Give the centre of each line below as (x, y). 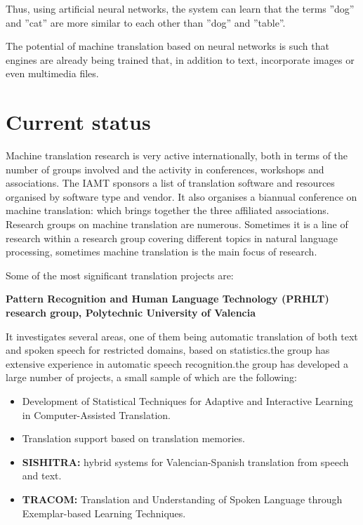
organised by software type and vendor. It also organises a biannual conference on (181, 196)
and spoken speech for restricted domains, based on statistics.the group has (168, 350)
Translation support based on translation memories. (133, 438)
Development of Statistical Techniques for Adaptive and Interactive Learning (187, 401)
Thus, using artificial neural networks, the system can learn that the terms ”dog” (180, 8)
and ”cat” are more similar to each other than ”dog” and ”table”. (146, 22)
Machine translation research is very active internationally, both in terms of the (177, 155)
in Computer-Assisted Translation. (96, 414)
